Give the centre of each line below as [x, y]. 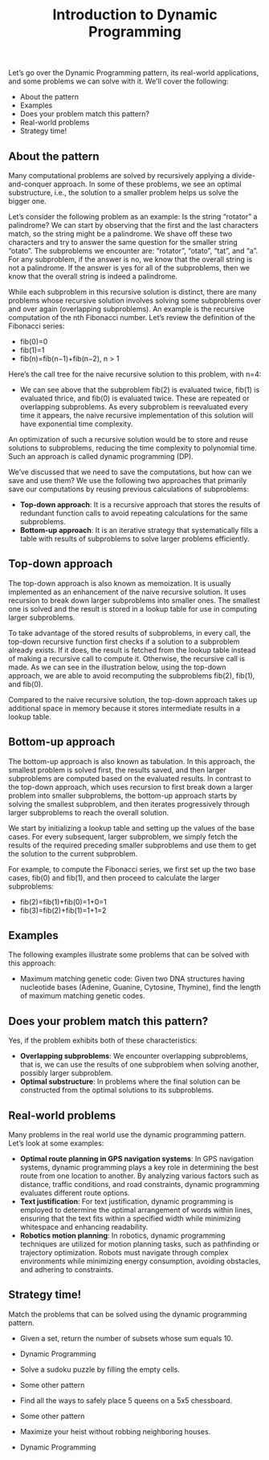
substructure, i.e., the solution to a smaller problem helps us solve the [124, 193]
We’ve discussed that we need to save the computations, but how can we [130, 472]
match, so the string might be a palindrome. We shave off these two [120, 234]
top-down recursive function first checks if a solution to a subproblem [124, 641]
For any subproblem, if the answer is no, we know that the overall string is [130, 259]
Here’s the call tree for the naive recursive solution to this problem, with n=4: [135, 374]
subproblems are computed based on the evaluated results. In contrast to [130, 778]
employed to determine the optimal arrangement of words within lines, [136, 1210]
